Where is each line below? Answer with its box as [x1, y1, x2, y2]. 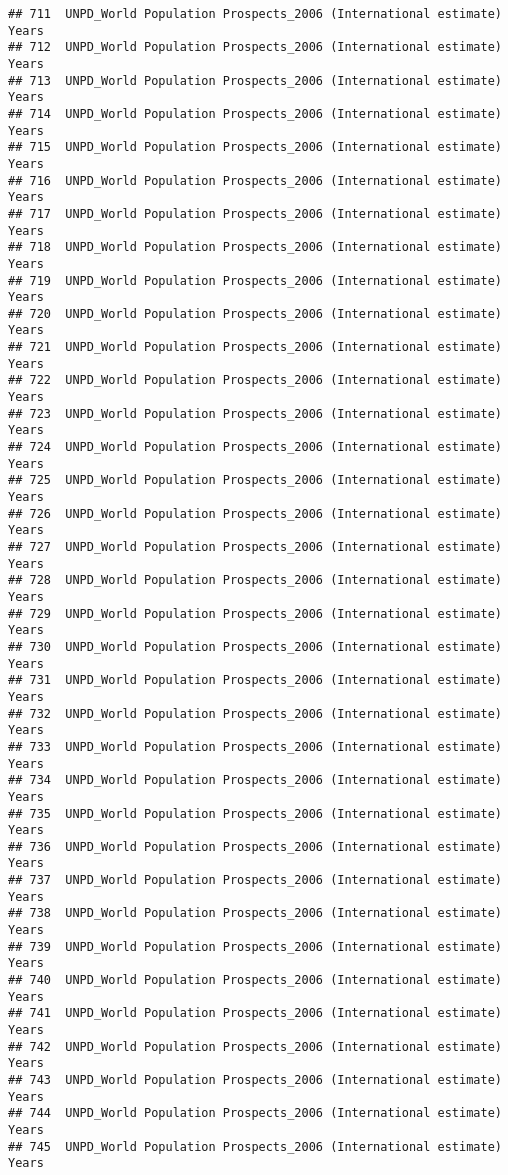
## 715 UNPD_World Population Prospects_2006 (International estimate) [8, 140, 502, 155]
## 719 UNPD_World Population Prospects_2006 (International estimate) [8, 273, 502, 288]
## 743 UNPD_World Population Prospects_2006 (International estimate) [8, 1073, 502, 1087]
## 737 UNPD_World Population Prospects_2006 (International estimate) [8, 873, 502, 888]
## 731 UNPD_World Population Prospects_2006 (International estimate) [8, 673, 502, 688]
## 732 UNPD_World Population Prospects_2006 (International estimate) [8, 706, 502, 721]
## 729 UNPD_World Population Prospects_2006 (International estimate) [8, 606, 502, 621]
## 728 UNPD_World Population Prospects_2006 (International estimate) [8, 573, 502, 588]
